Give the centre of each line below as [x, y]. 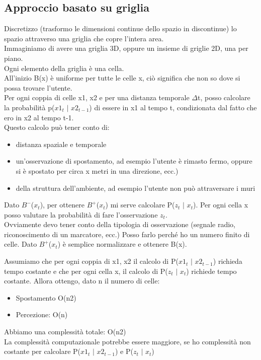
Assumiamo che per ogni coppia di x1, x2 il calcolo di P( [91, 261]
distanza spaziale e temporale [61, 144]
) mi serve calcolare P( [140, 205]
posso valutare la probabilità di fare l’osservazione [81, 214]
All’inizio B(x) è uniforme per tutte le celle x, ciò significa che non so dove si [122, 78]
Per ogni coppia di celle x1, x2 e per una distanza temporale [97, 97]
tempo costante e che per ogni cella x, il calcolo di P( [86, 271]
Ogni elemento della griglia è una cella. [64, 68]
